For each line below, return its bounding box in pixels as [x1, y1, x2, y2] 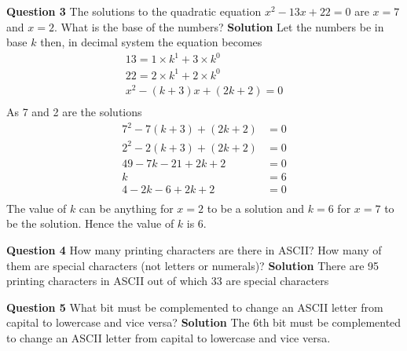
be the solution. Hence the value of [6, 215, 174, 232]
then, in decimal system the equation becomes [40, 34, 262, 50]
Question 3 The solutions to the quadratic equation [6, 3, 262, 19]
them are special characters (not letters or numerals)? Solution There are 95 [6, 257, 379, 273]
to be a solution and [207, 199, 305, 216]
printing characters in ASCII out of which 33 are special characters [6, 272, 329, 289]
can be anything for [79, 199, 174, 216]
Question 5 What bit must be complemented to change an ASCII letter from [6, 298, 383, 315]
